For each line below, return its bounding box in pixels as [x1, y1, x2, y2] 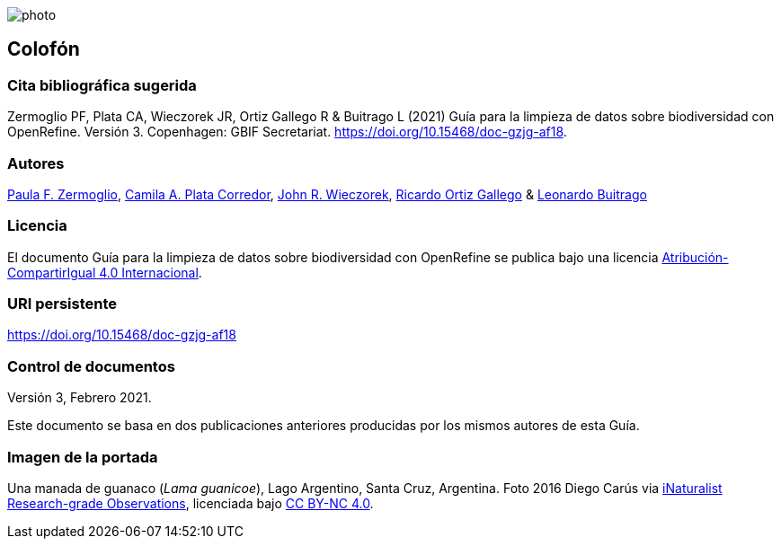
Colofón [7, 38, 80, 61]
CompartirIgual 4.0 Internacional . [7, 264, 202, 280]
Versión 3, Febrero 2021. [7, 390, 152, 406]
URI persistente [7, 295, 118, 313]
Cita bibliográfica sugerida [7, 75, 197, 94]
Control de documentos [7, 357, 175, 375]
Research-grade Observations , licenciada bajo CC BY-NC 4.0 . [7, 495, 374, 511]
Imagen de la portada [7, 447, 158, 466]
